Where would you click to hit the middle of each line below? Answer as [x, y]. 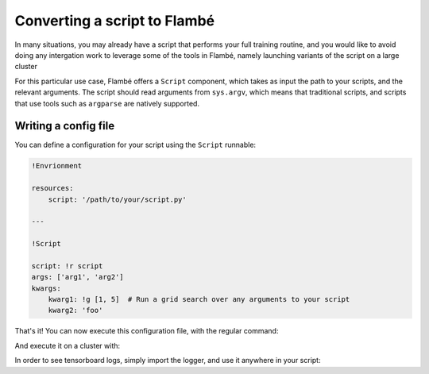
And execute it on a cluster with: [68, 345]
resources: [52, 188]
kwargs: [46, 288]
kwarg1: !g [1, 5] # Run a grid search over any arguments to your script [199, 299]
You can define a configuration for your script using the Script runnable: [135, 145]
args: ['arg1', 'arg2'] [78, 277]
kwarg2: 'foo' [75, 310]
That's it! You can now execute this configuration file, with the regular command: [147, 331]
